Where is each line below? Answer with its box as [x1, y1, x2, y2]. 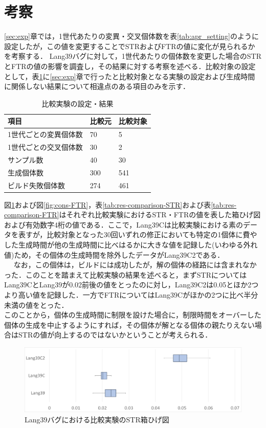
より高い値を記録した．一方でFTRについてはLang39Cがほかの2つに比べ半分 [4, 289, 258, 300]
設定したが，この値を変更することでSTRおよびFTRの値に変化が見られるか [4, 40, 255, 51]
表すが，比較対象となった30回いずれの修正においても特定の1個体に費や [18, 229, 257, 240]
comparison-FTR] [4, 209, 59, 220]
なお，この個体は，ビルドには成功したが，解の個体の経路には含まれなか [13, 259, 257, 270]
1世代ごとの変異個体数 [8, 129, 83, 140]
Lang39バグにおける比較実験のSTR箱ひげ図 [25, 414, 169, 424]
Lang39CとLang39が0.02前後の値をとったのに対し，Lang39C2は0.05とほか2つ [4, 279, 259, 290]
